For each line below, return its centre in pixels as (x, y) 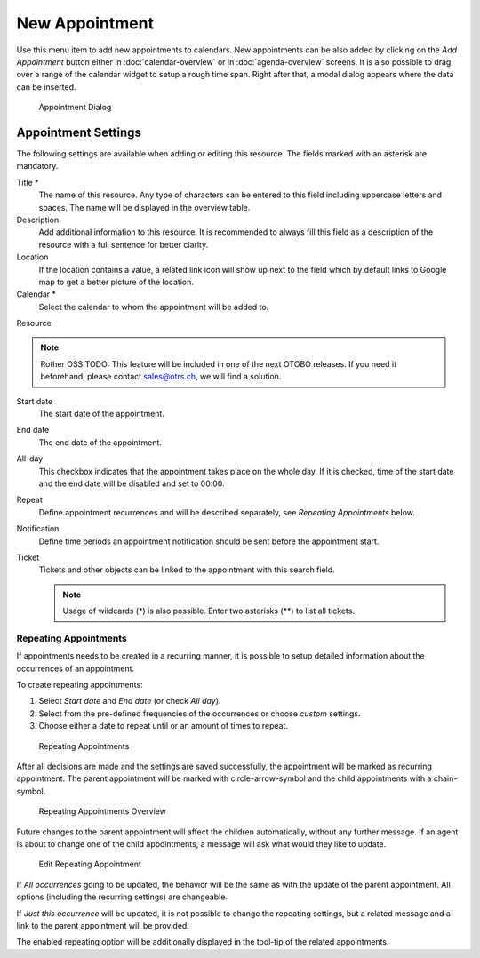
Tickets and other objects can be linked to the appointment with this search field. (187, 570)
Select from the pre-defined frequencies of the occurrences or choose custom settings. (200, 713)
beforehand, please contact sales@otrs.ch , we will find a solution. (161, 377)
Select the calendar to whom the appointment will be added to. (154, 307)
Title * (28, 182)
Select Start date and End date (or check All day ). (130, 701)
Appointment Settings (79, 132)
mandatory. (37, 166)
